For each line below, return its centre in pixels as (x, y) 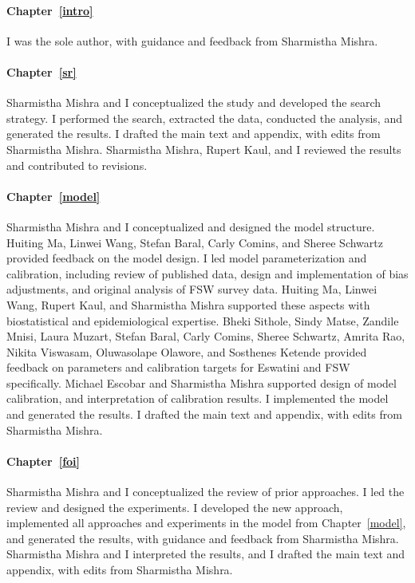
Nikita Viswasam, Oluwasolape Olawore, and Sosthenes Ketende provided (187, 351)
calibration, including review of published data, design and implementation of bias (207, 273)
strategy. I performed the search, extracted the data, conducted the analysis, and (204, 118)
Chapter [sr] (41, 71)
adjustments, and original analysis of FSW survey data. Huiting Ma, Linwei (192, 289)
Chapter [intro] (50, 10)
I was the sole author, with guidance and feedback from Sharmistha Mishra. (192, 40)
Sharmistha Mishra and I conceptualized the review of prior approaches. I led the (206, 492)
